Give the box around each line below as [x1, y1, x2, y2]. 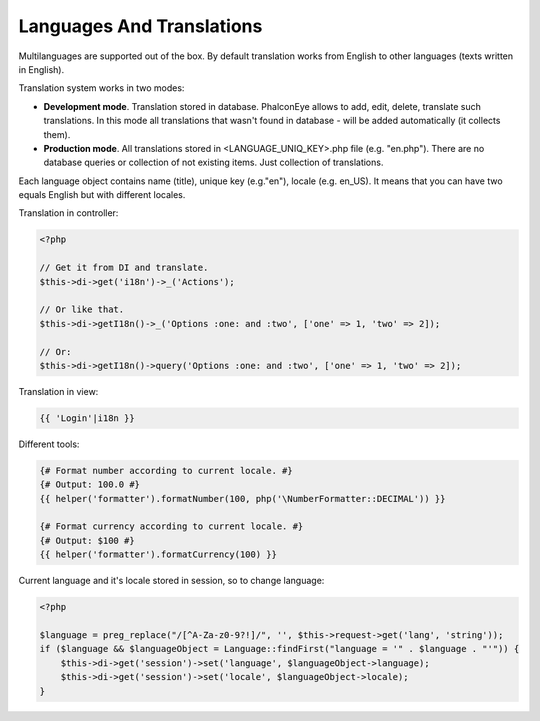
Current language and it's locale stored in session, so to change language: [18, 575, 325, 587]
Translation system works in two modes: [18, 82, 185, 94]
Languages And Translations [18, 15, 263, 37]
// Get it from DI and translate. [39, 262, 209, 274]
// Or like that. [39, 304, 125, 315]
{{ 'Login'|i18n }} [39, 412, 135, 424]
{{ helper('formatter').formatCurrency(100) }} [39, 549, 277, 560]
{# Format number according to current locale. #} [39, 465, 294, 476]
